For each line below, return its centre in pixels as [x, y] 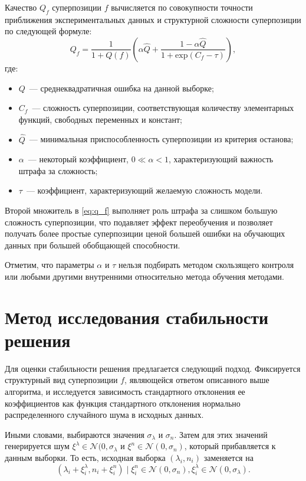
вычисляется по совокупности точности [182, 7]
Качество [21, 7]
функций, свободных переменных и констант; [100, 119]
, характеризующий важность [221, 159]
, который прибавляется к [230, 446]
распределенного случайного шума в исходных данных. [104, 415]
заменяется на [228, 457]
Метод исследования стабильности [137, 317]
